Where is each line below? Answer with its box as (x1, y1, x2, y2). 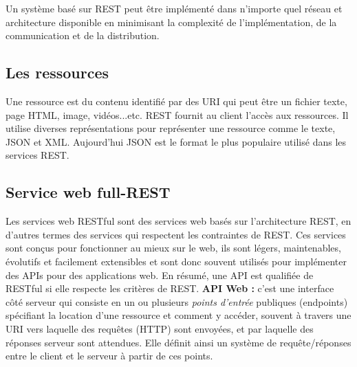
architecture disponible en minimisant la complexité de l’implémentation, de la (6, 14, 337, 29)
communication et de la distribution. (6, 28, 160, 43)
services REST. (6, 148, 69, 162)
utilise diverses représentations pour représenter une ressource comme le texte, (6, 121, 336, 135)
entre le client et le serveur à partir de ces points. (6, 348, 213, 363)
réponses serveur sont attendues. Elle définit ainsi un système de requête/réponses (6, 335, 351, 349)
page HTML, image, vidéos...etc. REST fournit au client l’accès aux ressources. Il (6, 107, 349, 122)
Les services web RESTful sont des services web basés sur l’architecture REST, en (6, 214, 351, 228)
